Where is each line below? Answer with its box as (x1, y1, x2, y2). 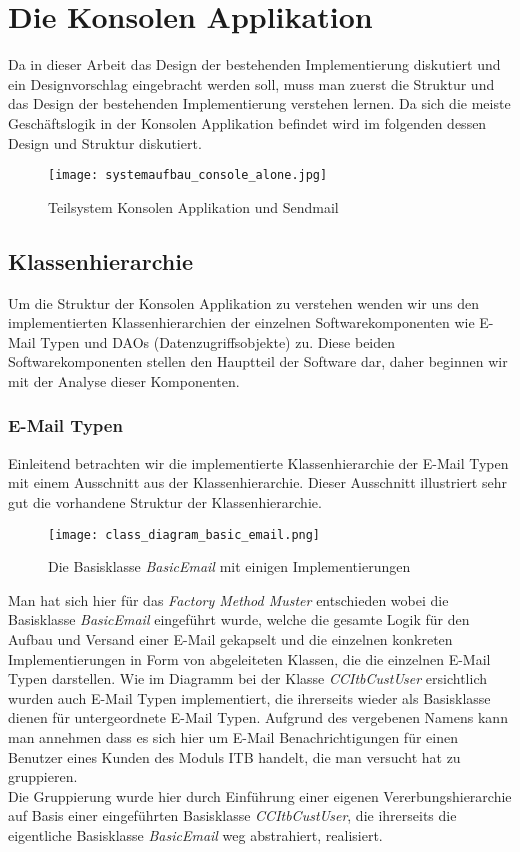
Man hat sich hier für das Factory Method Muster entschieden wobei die (8, 589, 449, 610)
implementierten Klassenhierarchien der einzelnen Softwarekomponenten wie (8, 312, 475, 333)
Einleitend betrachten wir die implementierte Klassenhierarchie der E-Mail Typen (8, 452, 509, 473)
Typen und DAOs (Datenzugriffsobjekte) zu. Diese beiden (40, 331, 396, 352)
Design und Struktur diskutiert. (8, 132, 202, 153)
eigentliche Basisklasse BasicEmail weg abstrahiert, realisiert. (8, 824, 383, 845)
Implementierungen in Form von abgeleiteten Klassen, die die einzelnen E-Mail (8, 648, 491, 669)
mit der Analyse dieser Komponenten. (8, 370, 240, 391)
